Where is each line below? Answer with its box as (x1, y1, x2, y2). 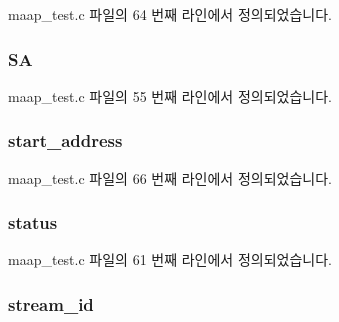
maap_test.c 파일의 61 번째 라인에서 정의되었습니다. (8, 249, 332, 270)
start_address (8, 128, 123, 153)
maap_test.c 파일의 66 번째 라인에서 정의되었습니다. (8, 167, 332, 188)
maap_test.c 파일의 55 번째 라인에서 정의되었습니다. (8, 85, 332, 106)
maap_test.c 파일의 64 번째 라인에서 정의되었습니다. (8, 4, 332, 24)
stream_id (8, 291, 94, 316)
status (8, 210, 58, 235)
